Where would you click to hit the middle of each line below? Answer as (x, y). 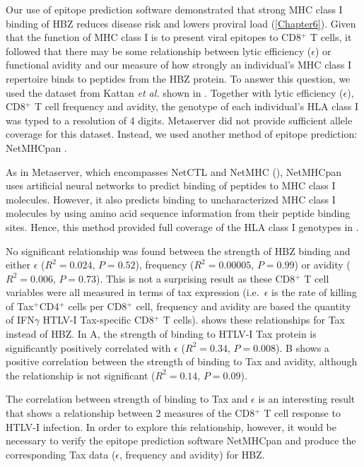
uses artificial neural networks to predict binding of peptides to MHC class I (171, 185)
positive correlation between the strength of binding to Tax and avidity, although (182, 361)
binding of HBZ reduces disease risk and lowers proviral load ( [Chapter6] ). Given (181, 23)
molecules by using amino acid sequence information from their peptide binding (178, 213)
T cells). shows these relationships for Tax (254, 320)
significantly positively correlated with (88, 347)
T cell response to (302, 413)
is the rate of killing (314, 292)
